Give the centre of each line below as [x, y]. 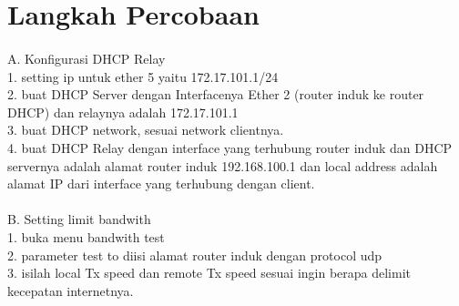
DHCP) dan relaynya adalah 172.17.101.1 [123, 112]
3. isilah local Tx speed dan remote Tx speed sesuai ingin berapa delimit [209, 273]
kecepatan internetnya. [71, 290]
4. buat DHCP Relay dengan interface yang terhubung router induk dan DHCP [230, 147]
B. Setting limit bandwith [79, 219]
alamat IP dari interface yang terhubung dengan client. [161, 184]
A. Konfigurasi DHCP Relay [87, 58]
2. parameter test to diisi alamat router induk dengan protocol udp [195, 255]
